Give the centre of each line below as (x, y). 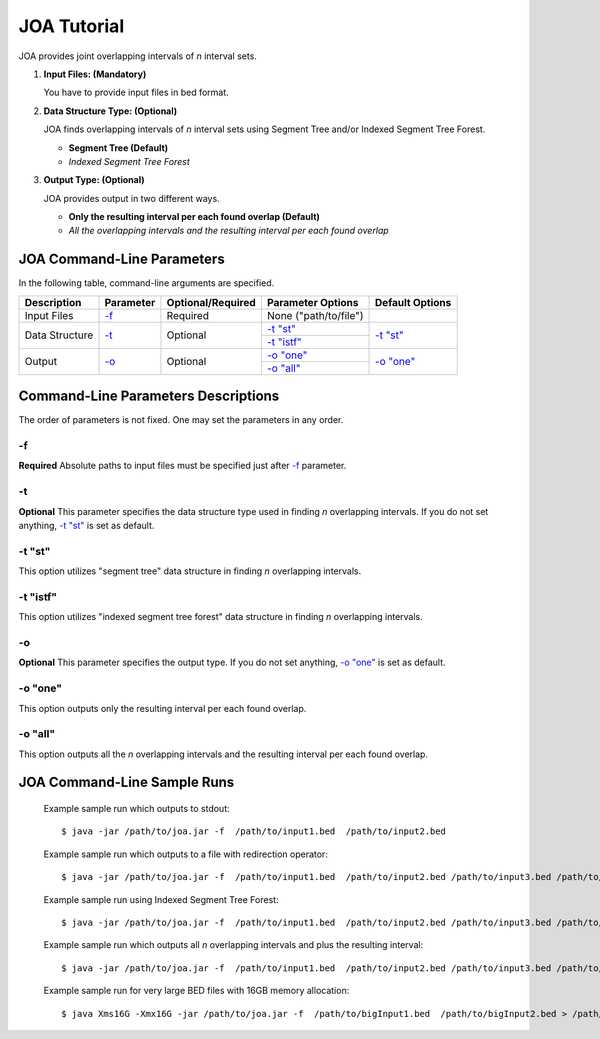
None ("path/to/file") (315, 315)
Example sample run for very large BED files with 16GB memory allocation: (196, 991)
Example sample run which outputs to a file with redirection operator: (186, 854)
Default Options (413, 302)
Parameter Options (312, 302)
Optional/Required (211, 302)
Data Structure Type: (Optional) (110, 111)
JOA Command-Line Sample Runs (126, 782)
